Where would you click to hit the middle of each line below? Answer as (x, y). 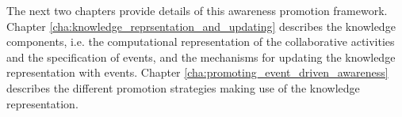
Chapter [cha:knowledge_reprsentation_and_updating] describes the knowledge (201, 26)
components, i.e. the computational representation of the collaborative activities (201, 42)
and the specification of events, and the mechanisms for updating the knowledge (201, 57)
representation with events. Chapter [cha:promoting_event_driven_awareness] (197, 72)
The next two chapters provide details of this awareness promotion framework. (197, 10)
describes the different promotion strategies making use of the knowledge (183, 87)
